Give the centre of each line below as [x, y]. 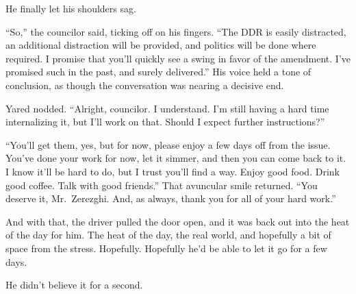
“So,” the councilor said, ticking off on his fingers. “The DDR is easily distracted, [176, 31]
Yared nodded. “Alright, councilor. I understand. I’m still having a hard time [167, 108]
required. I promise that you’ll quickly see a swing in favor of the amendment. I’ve [178, 58]
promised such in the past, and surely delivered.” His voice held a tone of [158, 72]
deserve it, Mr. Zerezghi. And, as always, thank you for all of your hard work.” [171, 198]
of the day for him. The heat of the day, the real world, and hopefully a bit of [168, 235]
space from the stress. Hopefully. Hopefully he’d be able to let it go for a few [166, 248]
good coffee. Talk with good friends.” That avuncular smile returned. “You [162, 185]
